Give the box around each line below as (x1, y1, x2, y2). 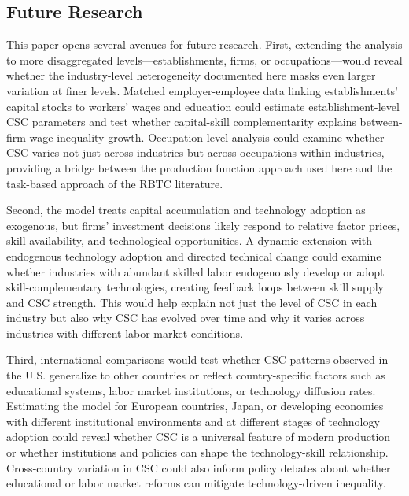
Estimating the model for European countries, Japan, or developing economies (6, 398, 384, 414)
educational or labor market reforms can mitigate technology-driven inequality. (6, 475, 386, 491)
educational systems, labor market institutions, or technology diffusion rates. (6, 382, 376, 398)
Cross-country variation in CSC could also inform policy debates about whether (6, 459, 391, 476)
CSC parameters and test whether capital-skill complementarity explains (6, 113, 356, 130)
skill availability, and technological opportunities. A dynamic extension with (6, 232, 373, 249)
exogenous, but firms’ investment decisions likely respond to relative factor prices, (6, 217, 400, 233)
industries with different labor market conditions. (6, 324, 244, 341)
